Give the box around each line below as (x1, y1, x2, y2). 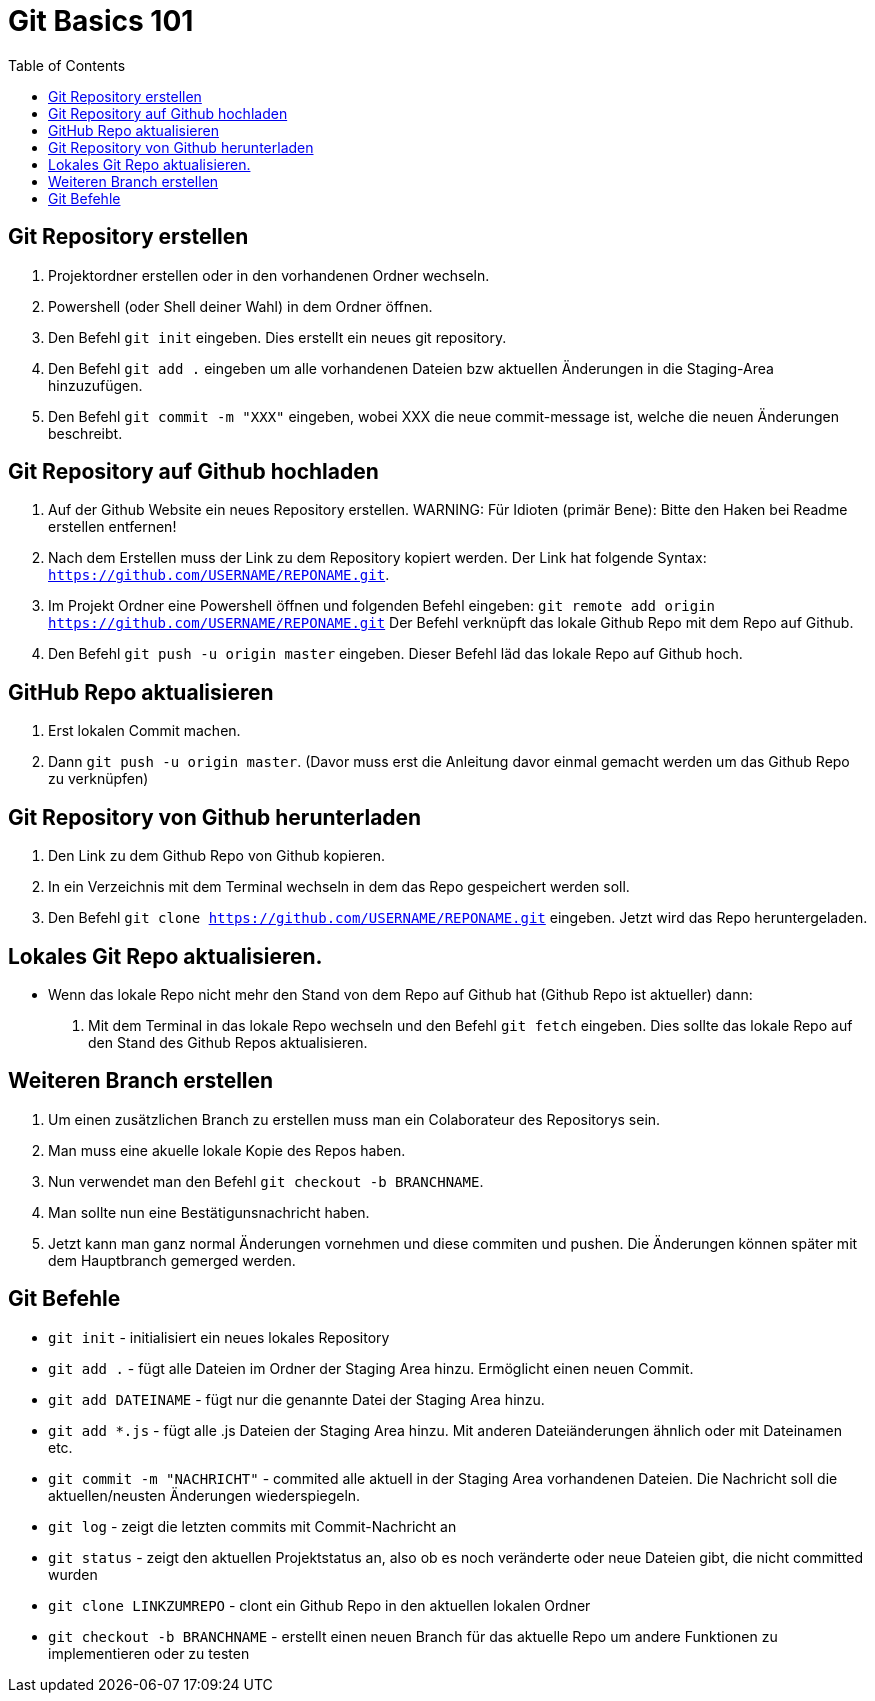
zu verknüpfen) (48, 770, 149, 788)
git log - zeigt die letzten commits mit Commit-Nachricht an (48, 1517, 457, 1535)
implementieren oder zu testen (48, 1644, 250, 1662)
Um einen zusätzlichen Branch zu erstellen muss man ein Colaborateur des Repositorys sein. (48, 1110, 661, 1128)
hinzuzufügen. (48, 376, 143, 394)
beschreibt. (48, 424, 123, 442)
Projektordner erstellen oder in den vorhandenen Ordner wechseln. (48, 266, 490, 284)
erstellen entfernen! (48, 518, 177, 536)
